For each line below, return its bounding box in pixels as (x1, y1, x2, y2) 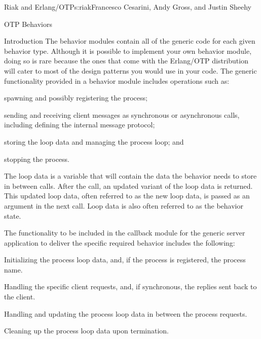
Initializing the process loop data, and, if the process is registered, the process (4, 254, 246, 265)
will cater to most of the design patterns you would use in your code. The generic (4, 65, 257, 76)
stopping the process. (4, 153, 69, 164)
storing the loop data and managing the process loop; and (4, 136, 184, 147)
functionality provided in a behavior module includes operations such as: (4, 75, 230, 86)
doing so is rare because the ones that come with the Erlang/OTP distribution (4, 55, 248, 66)
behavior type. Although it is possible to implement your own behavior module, (4, 45, 252, 56)
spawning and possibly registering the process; (4, 92, 147, 103)
